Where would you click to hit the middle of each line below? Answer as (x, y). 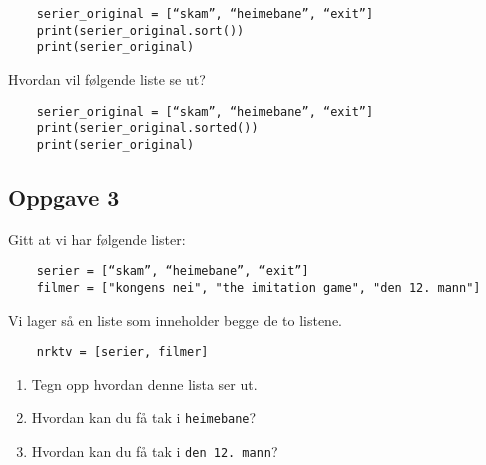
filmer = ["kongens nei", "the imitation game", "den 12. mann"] (258, 287)
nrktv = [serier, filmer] (122, 352)
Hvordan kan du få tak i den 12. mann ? (154, 451)
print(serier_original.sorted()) (147, 128)
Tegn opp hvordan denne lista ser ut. (144, 383)
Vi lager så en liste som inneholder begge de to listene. (175, 319)
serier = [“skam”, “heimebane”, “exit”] (172, 271)
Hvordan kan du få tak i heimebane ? (144, 417)
